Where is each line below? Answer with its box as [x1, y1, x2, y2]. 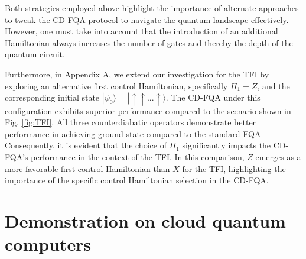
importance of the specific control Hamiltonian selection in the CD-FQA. [5, 174, 269, 186]
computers [5, 232, 92, 256]
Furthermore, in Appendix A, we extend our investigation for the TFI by [5, 67, 269, 80]
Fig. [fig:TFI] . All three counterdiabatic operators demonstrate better [5, 116, 256, 128]
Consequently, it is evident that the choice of [5, 139, 167, 151]
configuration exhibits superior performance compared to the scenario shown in [5, 104, 291, 116]
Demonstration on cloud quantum [5, 208, 286, 232]
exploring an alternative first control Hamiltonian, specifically [5, 79, 228, 92]
